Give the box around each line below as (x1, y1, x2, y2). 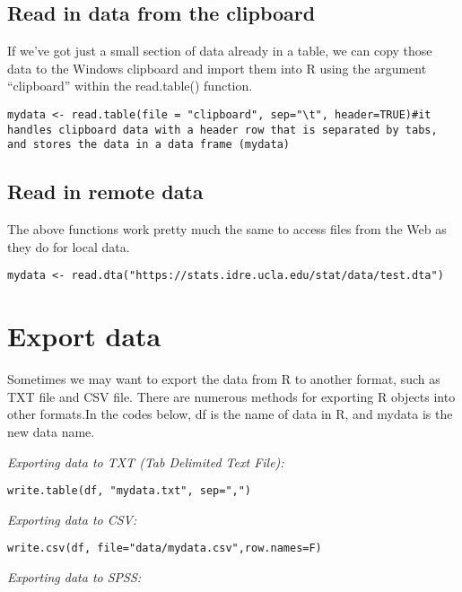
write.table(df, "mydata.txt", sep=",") (7, 484, 252, 498)
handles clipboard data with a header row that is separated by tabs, (7, 123, 438, 136)
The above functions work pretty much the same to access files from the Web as (7, 220, 447, 239)
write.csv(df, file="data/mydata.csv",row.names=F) (7, 542, 322, 555)
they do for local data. (7, 237, 130, 256)
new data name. (7, 422, 95, 440)
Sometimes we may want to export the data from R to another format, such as (7, 370, 440, 388)
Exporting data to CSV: (7, 509, 137, 528)
